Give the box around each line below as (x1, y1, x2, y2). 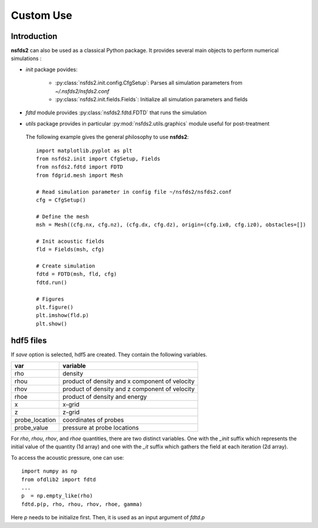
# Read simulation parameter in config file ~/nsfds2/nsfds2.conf (36, 189, 232, 195)
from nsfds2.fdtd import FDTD (36, 164, 124, 170)
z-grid (62, 408, 80, 417)
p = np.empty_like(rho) (21, 493, 93, 499)
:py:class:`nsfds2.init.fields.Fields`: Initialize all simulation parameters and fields (55, 96, 248, 103)
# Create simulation (36, 263, 95, 269)
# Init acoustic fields (36, 237, 105, 245)
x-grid (62, 401, 79, 409)
